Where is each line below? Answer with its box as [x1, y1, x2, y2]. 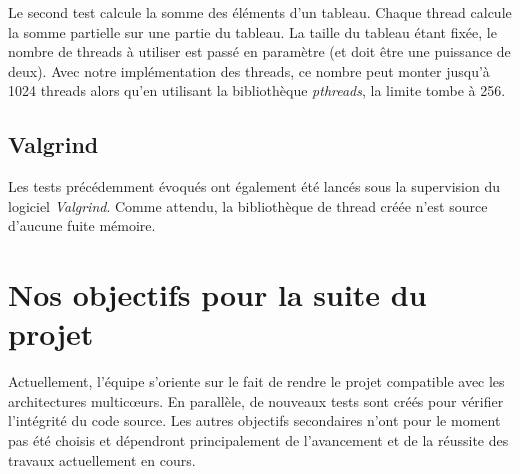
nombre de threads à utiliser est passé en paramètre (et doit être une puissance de [8, 41, 511, 62]
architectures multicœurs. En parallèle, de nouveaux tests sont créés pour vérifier [8, 390, 504, 411]
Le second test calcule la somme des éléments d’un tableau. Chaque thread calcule [8, 2, 512, 22]
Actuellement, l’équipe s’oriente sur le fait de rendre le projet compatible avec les [8, 371, 505, 392]
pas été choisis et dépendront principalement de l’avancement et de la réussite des [8, 430, 509, 451]
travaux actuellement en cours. [8, 449, 196, 470]
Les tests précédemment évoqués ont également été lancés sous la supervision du [8, 176, 501, 197]
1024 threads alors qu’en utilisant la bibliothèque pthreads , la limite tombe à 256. [8, 80, 506, 101]
